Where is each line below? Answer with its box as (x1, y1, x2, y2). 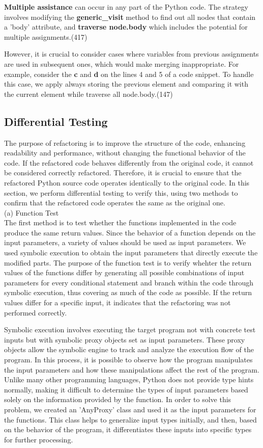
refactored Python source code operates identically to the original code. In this (4, 177, 250, 188)
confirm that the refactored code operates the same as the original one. (4, 197, 225, 208)
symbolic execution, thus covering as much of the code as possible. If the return (4, 287, 252, 298)
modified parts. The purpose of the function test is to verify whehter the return (4, 257, 252, 268)
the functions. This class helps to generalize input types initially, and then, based (4, 414, 257, 425)
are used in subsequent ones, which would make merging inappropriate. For (4, 58, 239, 69)
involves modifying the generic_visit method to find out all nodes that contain (4, 11, 256, 22)
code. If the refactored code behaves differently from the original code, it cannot (4, 157, 254, 168)
